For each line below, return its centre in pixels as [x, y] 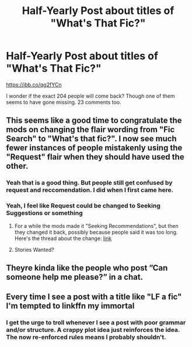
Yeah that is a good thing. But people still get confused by [89, 183]
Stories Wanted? [34, 249]
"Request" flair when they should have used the [95, 157]
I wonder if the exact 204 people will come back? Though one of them [90, 96]
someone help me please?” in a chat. [75, 277]
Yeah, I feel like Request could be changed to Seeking [83, 206]
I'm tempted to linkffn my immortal [70, 306]
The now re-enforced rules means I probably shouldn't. [86, 337]
